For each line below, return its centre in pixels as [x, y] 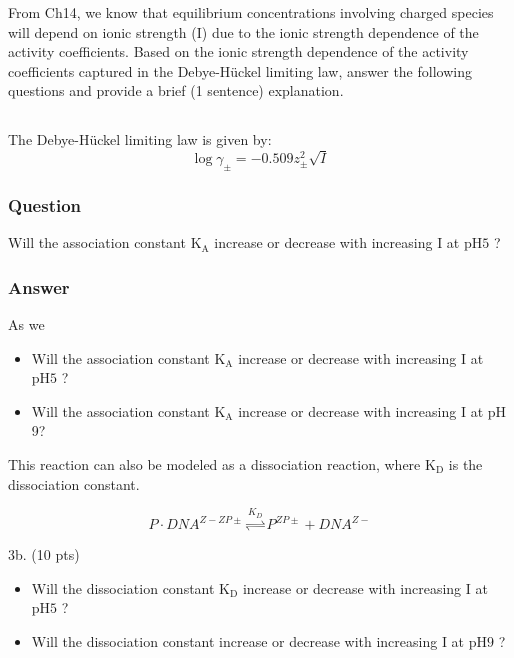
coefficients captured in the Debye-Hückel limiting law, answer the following [240, 70]
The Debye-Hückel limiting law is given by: [140, 139]
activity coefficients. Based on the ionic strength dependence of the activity [238, 51]
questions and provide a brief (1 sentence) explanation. [176, 90]
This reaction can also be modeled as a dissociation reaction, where [214, 463]
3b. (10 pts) [44, 554]
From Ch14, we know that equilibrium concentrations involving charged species [251, 12]
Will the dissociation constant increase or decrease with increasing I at [248, 641]
